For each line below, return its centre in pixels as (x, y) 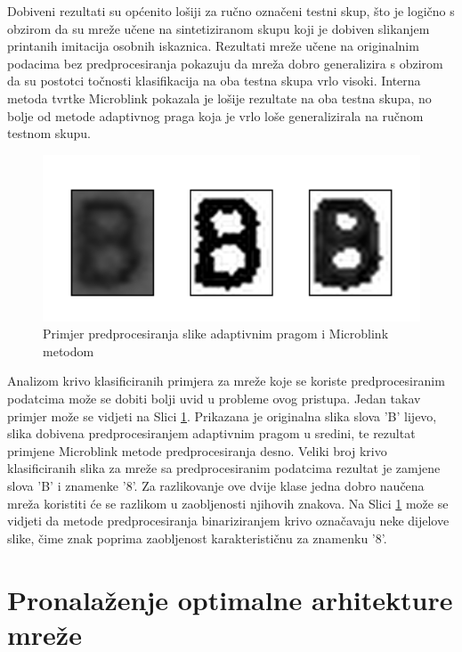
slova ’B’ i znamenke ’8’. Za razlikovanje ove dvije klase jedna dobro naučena (216, 485)
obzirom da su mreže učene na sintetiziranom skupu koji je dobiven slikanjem (219, 28)
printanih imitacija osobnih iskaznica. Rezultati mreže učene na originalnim (213, 46)
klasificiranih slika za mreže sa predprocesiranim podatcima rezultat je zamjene (224, 468)
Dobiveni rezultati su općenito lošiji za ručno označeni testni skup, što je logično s (231, 11)
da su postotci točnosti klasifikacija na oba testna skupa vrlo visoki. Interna (214, 81)
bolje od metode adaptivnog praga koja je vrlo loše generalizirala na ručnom (215, 115)
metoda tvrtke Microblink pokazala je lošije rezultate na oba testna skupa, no (219, 98)
